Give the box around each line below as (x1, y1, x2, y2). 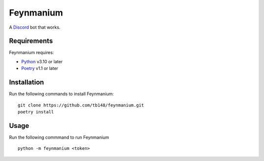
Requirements (9, 37, 53, 45)
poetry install (18, 109, 54, 114)
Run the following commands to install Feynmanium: (9, 91, 114, 97)
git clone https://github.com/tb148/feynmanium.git (18, 102, 144, 108)
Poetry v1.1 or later (21, 66, 59, 72)
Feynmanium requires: (9, 50, 54, 55)
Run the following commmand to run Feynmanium (9, 134, 110, 140)
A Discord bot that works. (9, 24, 61, 30)
